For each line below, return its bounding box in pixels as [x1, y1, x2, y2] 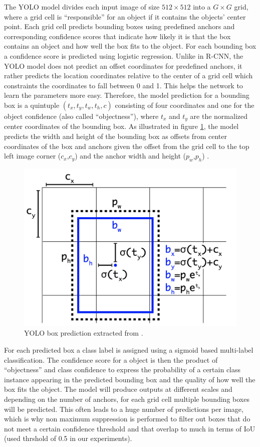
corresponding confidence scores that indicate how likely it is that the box [4, 31, 231, 41]
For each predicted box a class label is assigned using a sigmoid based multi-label [4, 345, 253, 355]
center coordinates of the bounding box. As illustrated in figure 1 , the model [4, 121, 239, 131]
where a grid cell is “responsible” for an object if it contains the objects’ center [4, 11, 246, 22]
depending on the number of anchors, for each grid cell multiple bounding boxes [4, 393, 249, 404]
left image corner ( [4, 151, 61, 161]
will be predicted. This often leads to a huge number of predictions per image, [4, 403, 243, 414]
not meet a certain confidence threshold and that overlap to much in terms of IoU [4, 423, 255, 433]
